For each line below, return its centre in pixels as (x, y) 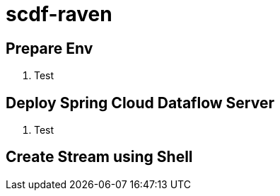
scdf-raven (59, 14)
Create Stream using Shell (99, 157)
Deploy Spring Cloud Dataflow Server (140, 103)
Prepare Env (49, 48)
